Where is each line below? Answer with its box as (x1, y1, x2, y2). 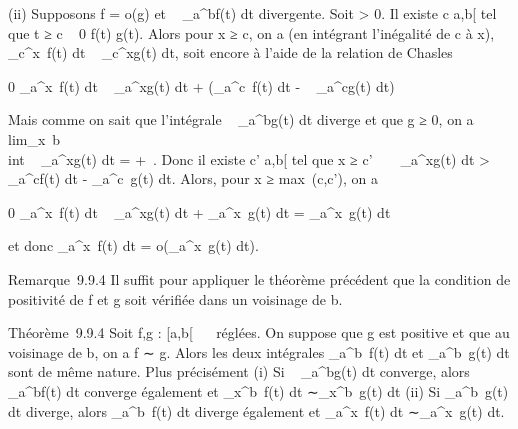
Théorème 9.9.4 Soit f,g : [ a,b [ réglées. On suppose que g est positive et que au (8, 322, 510, 343)
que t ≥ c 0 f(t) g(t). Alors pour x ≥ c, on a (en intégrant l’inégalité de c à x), (8, 22, 495, 43)
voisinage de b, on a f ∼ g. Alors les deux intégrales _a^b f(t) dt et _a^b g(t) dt (8, 341, 510, 362)
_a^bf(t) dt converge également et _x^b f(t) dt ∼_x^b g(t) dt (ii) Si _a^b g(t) (8, 380, 509, 401)
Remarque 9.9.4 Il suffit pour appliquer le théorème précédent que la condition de (8, 268, 511, 289)
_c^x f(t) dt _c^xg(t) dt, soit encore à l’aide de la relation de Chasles (8, 42, 453, 63)
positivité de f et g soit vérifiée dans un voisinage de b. (8, 288, 343, 309)
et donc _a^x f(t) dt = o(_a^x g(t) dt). (8, 235, 259, 256)
